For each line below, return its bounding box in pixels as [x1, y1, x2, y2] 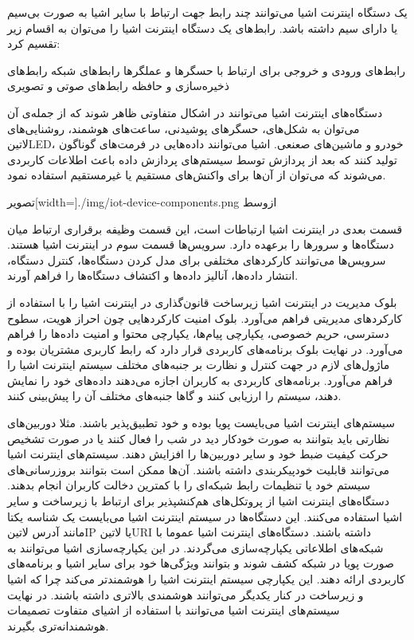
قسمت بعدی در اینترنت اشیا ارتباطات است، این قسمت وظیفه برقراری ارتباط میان [7, 220, 403, 237]
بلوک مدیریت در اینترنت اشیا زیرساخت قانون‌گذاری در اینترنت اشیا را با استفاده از [7, 293, 397, 310]
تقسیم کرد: [7, 35, 61, 52]
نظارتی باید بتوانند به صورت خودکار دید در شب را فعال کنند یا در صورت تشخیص [7, 430, 390, 446]
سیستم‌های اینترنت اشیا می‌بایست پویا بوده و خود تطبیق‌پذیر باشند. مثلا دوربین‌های [7, 414, 395, 431]
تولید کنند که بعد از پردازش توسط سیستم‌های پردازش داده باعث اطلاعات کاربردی [7, 151, 397, 167]
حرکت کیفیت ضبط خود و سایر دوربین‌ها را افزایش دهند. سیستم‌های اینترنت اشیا [7, 446, 389, 462]
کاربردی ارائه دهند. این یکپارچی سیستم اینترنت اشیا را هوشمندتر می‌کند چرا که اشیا [7, 571, 405, 587]
